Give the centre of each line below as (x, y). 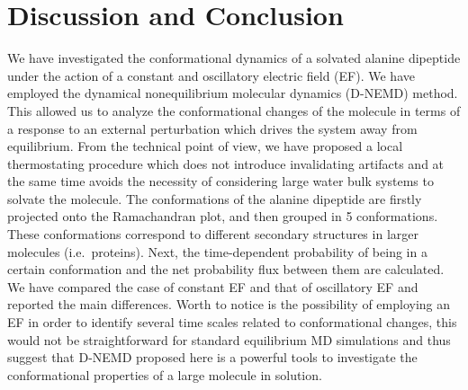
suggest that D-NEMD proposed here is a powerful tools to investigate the (212, 357)
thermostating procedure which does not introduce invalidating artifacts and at (226, 163)
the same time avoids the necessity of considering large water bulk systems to (220, 181)
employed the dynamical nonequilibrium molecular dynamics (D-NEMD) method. (233, 93)
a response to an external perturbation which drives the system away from (212, 128)
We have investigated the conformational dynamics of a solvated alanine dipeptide (234, 58)
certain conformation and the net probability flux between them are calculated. (226, 269)
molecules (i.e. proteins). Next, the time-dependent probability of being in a (217, 251)
